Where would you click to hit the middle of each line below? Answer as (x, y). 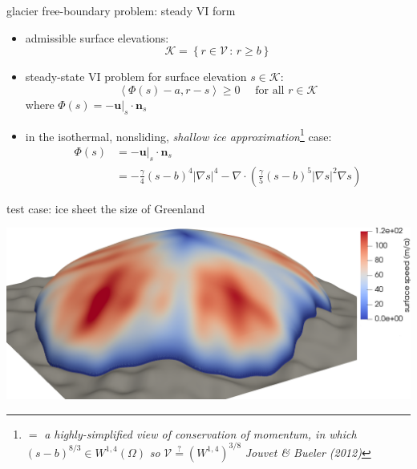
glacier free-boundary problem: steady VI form (121, 10)
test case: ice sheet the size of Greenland (106, 208)
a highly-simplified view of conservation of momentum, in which (200, 433)
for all (270, 90)
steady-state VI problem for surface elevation (136, 77)
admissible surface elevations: (97, 37)
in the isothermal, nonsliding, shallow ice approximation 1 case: (178, 135)
